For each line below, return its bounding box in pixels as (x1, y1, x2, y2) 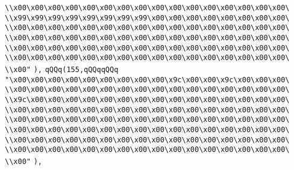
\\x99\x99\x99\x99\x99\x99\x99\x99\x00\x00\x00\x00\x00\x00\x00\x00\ (5, 13, 290, 22)
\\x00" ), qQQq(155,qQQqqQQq (5, 65, 119, 74)
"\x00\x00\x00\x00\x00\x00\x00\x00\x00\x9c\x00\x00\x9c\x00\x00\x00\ (5, 75, 290, 84)
